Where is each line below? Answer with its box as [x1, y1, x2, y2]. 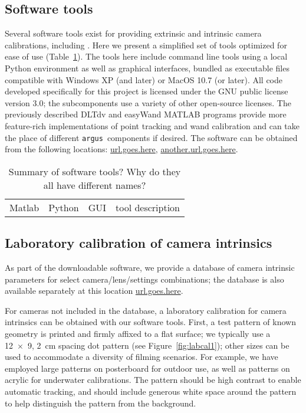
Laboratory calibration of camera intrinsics [5, 234, 272, 252]
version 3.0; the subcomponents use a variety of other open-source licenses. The [5, 96, 291, 109]
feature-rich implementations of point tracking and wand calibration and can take [5, 119, 300, 132]
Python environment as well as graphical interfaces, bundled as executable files [5, 61, 289, 74]
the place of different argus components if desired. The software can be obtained [5, 131, 298, 143]
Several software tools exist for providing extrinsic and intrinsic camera [5, 27, 262, 40]
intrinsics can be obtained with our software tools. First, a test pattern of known [5, 316, 296, 328]
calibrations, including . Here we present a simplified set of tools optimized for [5, 38, 287, 51]
